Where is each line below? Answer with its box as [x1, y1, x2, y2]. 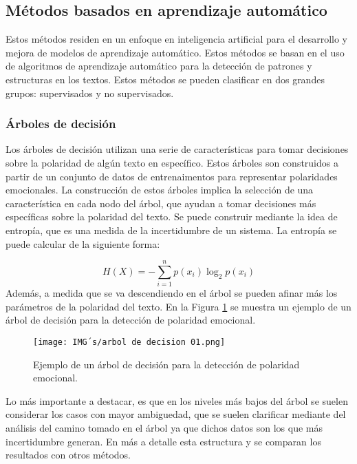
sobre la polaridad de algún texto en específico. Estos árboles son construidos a [6, 155, 338, 169]
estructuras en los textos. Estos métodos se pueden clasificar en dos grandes [6, 72, 325, 86]
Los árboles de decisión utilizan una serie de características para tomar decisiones [6, 142, 349, 156]
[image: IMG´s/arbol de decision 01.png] [33, 337, 226, 348]
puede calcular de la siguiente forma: [6, 236, 160, 251]
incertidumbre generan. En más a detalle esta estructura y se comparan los [6, 434, 321, 448]
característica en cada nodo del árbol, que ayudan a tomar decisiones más [6, 196, 316, 210]
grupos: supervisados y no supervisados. [6, 85, 174, 100]
